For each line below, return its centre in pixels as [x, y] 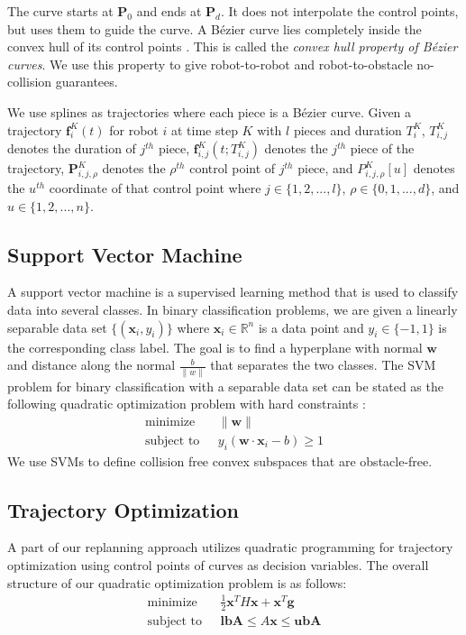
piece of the [382, 148]
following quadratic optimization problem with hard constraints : [187, 404]
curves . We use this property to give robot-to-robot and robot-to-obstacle [210, 64]
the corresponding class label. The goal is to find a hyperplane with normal [215, 347]
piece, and [325, 168]
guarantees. [87, 82]
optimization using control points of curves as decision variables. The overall [218, 565]
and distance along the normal [91, 365]
